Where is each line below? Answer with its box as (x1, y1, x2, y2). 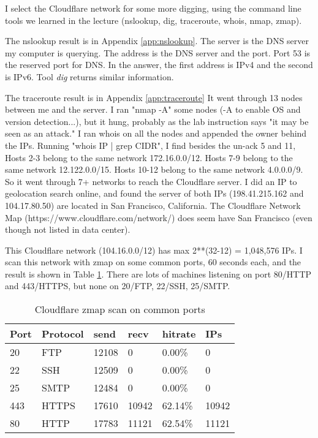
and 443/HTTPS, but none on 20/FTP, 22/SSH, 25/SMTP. (5, 279, 230, 292)
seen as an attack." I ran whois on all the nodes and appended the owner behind (5, 127, 307, 140)
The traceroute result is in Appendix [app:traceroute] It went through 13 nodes (5, 91, 303, 104)
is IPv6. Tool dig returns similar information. (5, 70, 174, 83)
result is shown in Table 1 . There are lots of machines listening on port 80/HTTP (5, 267, 312, 280)
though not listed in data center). (5, 223, 131, 236)
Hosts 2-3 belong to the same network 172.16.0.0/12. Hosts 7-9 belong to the (5, 151, 293, 164)
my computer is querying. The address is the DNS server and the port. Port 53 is (5, 46, 311, 59)
